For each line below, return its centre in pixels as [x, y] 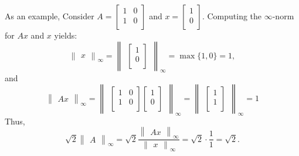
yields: [66, 35]
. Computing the [232, 16]
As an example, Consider [50, 16]
